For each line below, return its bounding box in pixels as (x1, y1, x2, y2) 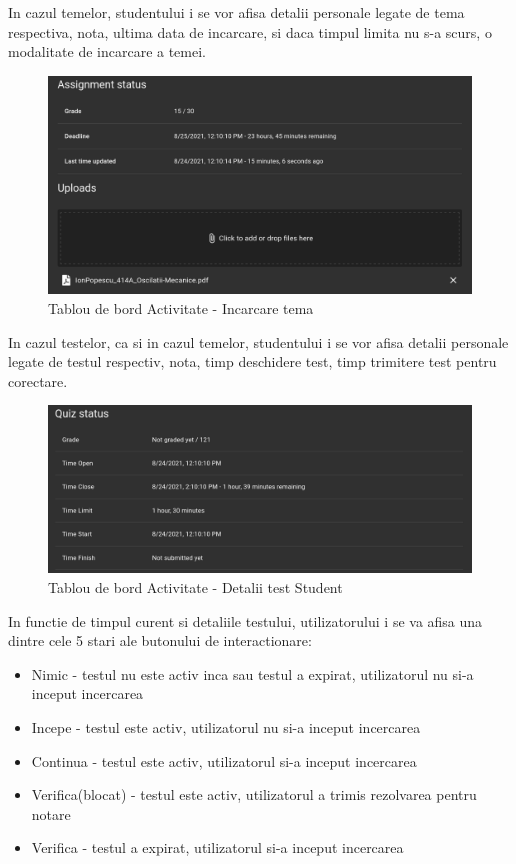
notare (31, 803, 71, 824)
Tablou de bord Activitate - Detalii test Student (48, 577, 343, 598)
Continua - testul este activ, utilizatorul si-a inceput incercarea (31, 750, 417, 771)
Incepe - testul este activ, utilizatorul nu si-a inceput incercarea (31, 717, 421, 738)
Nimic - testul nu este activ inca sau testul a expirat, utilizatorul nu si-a (31, 663, 474, 684)
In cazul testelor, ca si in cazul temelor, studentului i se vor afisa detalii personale (8, 331, 509, 352)
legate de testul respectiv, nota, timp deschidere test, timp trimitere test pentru (8, 351, 497, 372)
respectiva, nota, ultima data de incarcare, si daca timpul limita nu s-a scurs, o (8, 21, 492, 42)
